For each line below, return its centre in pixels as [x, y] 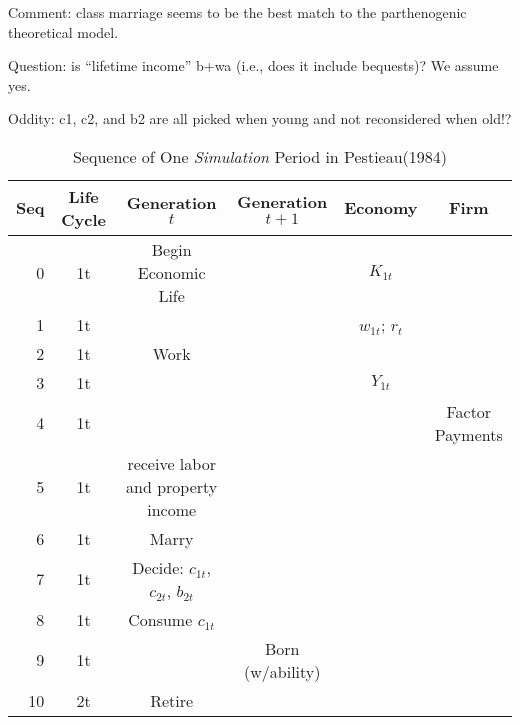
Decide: [158, 567]
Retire [172, 700]
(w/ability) [282, 671]
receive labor [171, 463]
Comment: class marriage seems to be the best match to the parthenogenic [237, 12]
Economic [171, 272]
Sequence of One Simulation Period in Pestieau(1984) [260, 156]
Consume [160, 619]
